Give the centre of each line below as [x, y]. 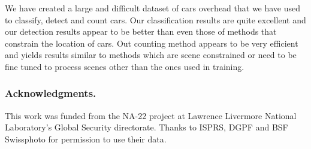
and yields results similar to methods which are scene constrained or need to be [151, 55]
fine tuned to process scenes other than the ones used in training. [125, 66]
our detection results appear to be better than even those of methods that [141, 31]
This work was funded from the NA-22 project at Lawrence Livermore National [151, 115]
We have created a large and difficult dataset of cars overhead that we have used [153, 8]
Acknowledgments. [51, 93]
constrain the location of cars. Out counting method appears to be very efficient [152, 43]
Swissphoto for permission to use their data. [86, 139]
